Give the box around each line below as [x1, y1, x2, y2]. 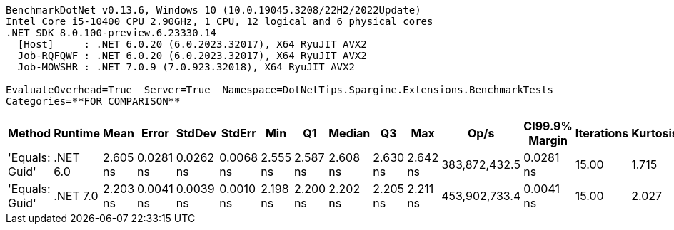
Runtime [54, 126, 100, 140]
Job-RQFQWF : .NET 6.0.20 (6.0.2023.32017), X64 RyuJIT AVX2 [17, 50, 367, 61]
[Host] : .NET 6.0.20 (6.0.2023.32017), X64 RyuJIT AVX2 [17, 38, 367, 50]
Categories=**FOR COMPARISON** [6, 95, 181, 107]
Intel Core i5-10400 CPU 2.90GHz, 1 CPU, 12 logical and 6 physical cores [6, 16, 433, 27]
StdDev [176, 126, 217, 140]
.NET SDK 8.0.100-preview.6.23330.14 [6, 27, 217, 38]
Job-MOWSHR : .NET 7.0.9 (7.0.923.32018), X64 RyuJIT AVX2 [17, 61, 355, 73]
